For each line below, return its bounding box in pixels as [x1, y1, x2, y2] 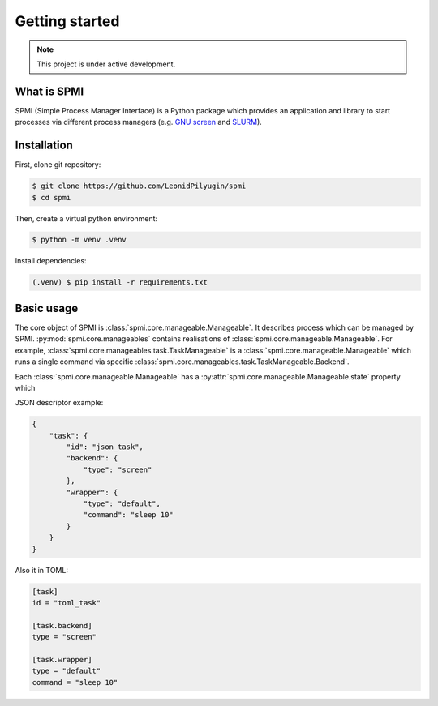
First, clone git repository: [15, 160, 101, 169]
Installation [15, 139, 73, 152]
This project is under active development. [36, 59, 176, 69]
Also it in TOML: [15, 565, 69, 575]
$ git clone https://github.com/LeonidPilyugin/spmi [32, 182, 247, 190]
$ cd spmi [32, 193, 71, 202]
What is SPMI [15, 84, 84, 98]
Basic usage [15, 301, 79, 315]
